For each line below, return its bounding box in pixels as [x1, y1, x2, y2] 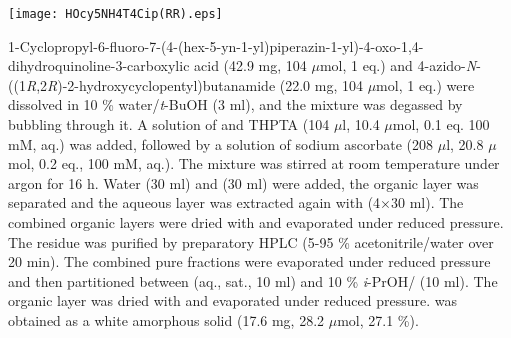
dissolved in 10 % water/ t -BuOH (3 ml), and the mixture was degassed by [8, 94, 463, 115]
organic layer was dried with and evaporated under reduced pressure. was [8, 290, 458, 311]
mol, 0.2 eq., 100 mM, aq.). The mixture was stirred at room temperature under [8, 153, 500, 174]
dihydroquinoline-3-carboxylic [8, 55, 190, 76]
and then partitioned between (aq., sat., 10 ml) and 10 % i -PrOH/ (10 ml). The [8, 270, 498, 291]
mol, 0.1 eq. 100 [392, 114, 490, 135]
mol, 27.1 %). [337, 309, 419, 330]
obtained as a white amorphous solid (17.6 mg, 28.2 [8, 309, 325, 330]
